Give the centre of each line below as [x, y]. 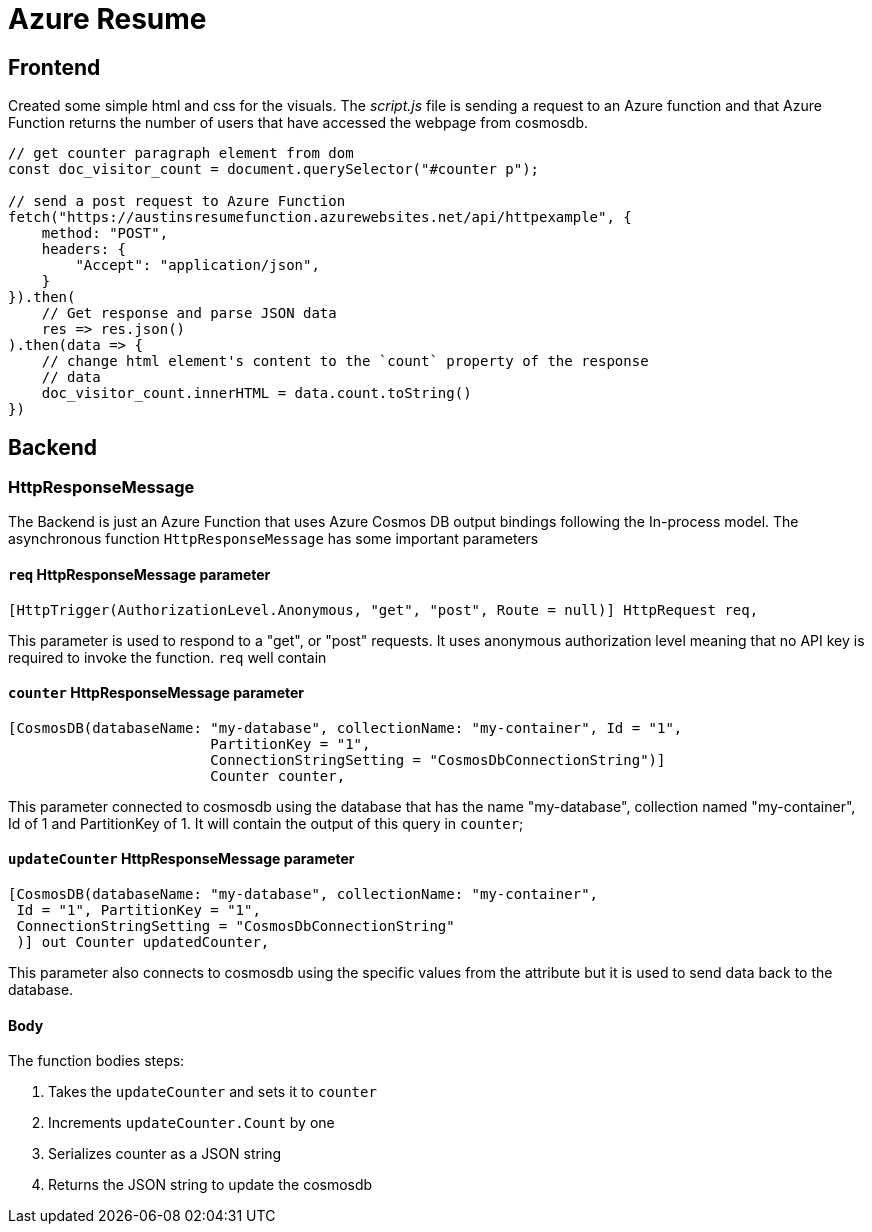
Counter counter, [278, 775]
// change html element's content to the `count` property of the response [345, 361]
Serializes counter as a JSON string [165, 1154]
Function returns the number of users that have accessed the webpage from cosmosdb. [298, 123]
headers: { [84, 249]
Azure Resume [107, 19]
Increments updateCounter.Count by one [191, 1123]
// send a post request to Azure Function [177, 201]
